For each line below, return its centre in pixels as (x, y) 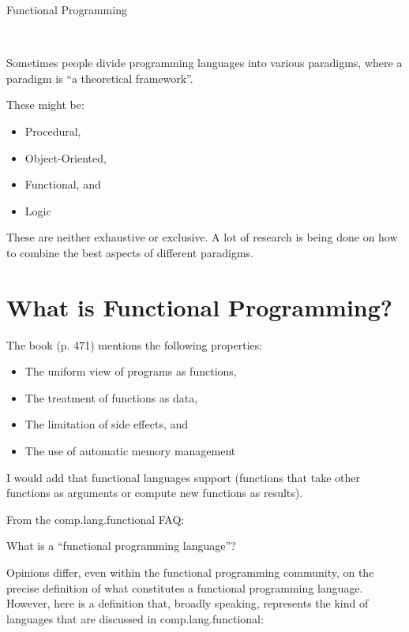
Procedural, (53, 131)
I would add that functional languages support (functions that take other (183, 477)
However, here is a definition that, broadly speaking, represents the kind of (188, 603)
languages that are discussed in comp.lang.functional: (135, 618)
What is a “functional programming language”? (121, 546)
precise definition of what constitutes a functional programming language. (185, 587)
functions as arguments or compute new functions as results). (155, 493)
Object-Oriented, (66, 157)
